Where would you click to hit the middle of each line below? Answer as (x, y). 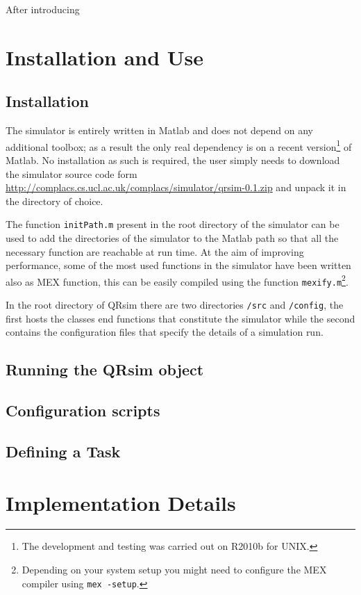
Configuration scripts (83, 410)
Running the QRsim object (105, 369)
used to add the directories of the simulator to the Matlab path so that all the (172, 238)
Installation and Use (105, 57)
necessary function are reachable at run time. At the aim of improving (155, 251)
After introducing (43, 9)
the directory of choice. (54, 201)
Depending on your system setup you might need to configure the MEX (174, 570)
